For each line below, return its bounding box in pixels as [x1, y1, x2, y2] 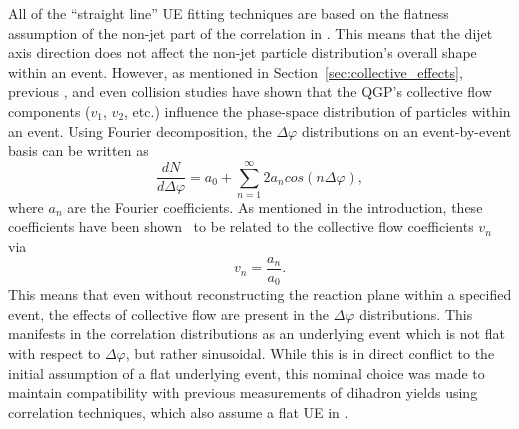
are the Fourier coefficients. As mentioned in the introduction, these [67, 196, 483, 217]
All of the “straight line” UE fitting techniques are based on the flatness [8, 3, 449, 23]
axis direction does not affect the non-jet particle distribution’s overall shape [8, 42, 477, 63]
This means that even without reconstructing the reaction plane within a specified [8, 284, 512, 305]
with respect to [8, 342, 101, 363]
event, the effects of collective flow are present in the [8, 303, 329, 324]
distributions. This [359, 303, 473, 324]
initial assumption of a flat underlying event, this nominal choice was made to [8, 362, 485, 383]
